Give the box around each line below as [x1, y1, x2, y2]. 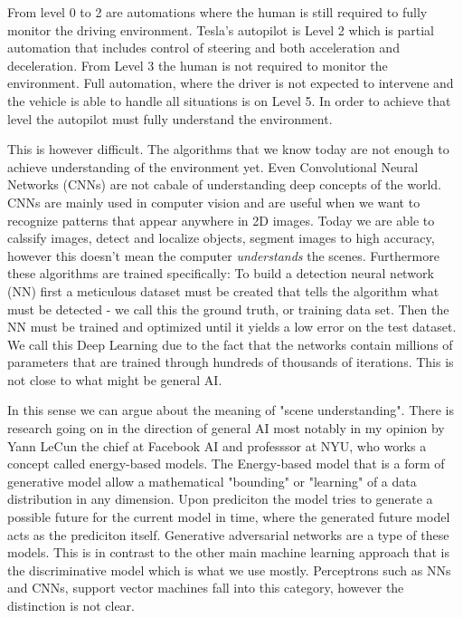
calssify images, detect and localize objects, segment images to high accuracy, [7, 228, 435, 247]
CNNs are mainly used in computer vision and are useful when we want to [7, 192, 420, 211]
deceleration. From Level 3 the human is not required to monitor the [7, 55, 388, 74]
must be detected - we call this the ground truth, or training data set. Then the [7, 299, 449, 318]
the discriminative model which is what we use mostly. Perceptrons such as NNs [7, 560, 451, 579]
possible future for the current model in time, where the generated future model [7, 507, 450, 526]
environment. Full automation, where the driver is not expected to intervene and [7, 73, 454, 92]
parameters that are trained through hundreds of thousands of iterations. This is [7, 352, 454, 372]
